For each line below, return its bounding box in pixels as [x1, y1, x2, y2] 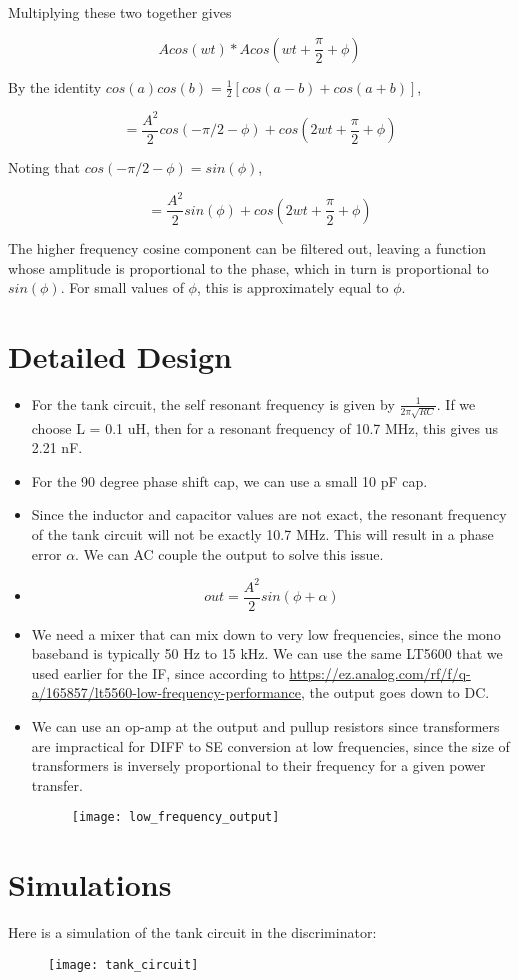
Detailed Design [8, 335, 232, 376]
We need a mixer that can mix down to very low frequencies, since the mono [31, 623, 501, 644]
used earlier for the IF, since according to [31, 662, 285, 683]
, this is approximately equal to [196, 277, 389, 298]
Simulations [8, 864, 172, 905]
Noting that [8, 157, 80, 178]
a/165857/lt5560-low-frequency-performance [31, 682, 302, 703]
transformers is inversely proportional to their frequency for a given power [31, 755, 486, 776]
